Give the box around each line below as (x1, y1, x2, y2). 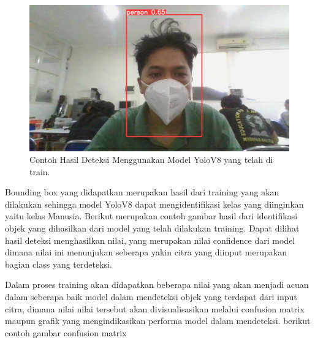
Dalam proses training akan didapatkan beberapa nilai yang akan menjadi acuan (5, 278, 309, 291)
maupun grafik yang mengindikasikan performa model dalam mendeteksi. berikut (5, 314, 311, 327)
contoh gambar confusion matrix (5, 326, 127, 339)
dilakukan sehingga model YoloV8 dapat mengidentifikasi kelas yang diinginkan (5, 197, 304, 210)
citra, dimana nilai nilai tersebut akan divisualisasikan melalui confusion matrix (5, 302, 305, 315)
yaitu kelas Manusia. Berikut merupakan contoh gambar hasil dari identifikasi (5, 209, 298, 222)
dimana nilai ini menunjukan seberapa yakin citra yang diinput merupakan (5, 246, 287, 258)
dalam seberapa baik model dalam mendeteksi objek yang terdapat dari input (5, 290, 297, 303)
